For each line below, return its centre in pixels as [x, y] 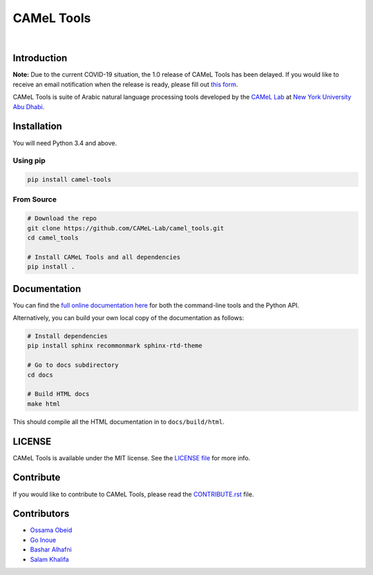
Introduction [40, 58]
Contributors [41, 514]
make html [44, 403]
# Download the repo [62, 218]
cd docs [40, 375]
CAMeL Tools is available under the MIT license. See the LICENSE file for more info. [132, 458]
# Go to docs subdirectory [73, 365]
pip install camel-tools [69, 180]
